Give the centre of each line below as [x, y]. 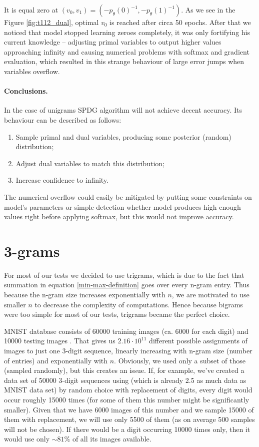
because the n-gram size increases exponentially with [85, 295]
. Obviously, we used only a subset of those [180, 360]
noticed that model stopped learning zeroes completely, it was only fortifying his [127, 32]
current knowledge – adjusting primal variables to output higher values [113, 42]
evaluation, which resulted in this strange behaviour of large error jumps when [124, 61]
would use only [27, 439]
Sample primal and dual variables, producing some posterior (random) [123, 136]
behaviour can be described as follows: [63, 119]
